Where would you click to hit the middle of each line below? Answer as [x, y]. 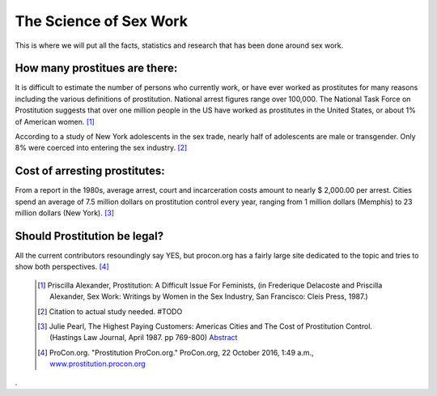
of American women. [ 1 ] [55, 121]
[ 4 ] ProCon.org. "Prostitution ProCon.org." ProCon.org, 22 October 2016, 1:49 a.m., [176, 352]
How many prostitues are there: [96, 68]
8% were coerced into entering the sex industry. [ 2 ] [101, 148]
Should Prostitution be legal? [89, 236]
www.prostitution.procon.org [98, 364]
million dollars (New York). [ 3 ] [65, 213]
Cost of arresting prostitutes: [90, 171]
